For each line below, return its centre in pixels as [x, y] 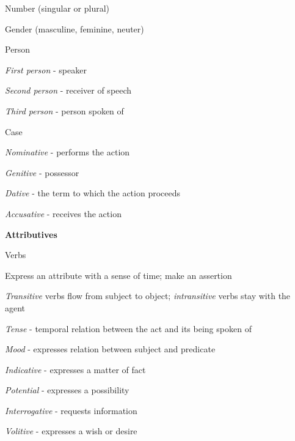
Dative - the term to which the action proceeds [93, 193]
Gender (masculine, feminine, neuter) [75, 28]
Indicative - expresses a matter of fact [75, 369]
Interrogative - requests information [71, 410]
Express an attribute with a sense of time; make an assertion [118, 275]
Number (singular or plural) [57, 8]
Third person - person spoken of [64, 110]
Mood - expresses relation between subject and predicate [110, 349]
